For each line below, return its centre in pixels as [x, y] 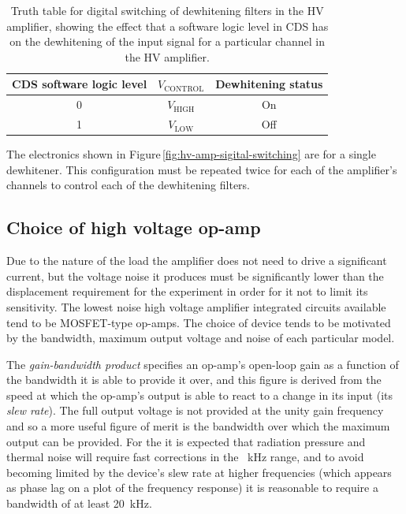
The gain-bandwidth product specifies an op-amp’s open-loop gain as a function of [203, 364]
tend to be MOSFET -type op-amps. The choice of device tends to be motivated [199, 322]
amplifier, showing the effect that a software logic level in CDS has [168, 26]
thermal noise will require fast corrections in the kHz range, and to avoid [185, 457]
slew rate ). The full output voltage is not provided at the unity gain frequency [195, 410]
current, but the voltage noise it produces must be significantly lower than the [195, 276]
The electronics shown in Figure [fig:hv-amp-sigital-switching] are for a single [191, 154]
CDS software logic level [80, 84]
